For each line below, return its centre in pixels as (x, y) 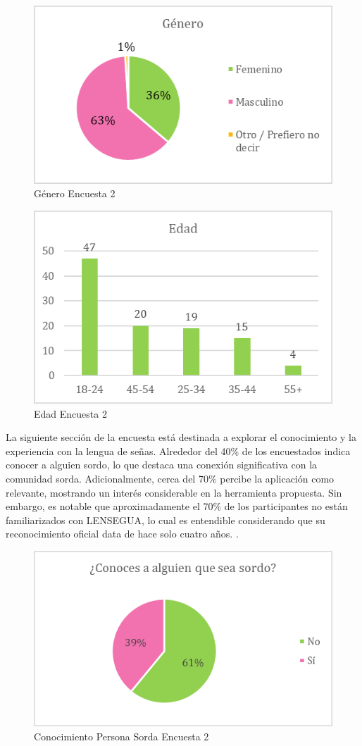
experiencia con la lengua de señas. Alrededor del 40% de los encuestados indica (178, 450)
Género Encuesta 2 (75, 193)
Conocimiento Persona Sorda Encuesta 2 (121, 736)
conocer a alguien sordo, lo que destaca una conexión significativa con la (162, 465)
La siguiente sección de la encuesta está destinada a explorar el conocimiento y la (181, 437)
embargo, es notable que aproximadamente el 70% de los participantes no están (177, 506)
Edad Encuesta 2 (70, 413)
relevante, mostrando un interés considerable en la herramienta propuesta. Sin (174, 492)
